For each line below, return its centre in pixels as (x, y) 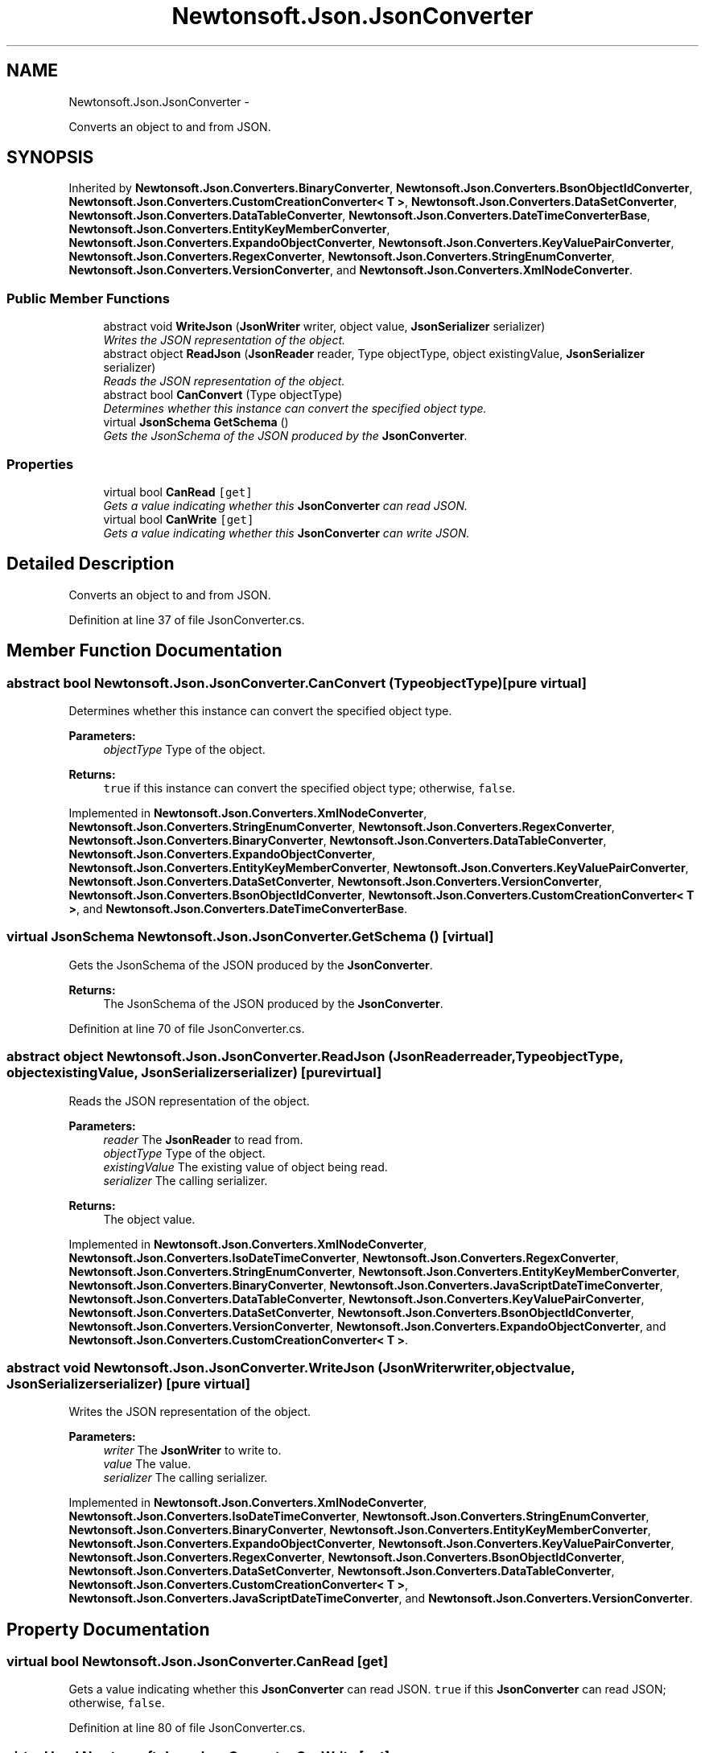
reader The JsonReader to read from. (203, 1139)
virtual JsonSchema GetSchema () (196, 422)
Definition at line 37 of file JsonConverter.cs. (187, 619)
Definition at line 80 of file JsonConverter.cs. (187, 1728)
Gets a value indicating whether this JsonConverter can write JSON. (287, 533)
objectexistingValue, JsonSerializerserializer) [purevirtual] (194, 1073)
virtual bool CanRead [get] (178, 492)
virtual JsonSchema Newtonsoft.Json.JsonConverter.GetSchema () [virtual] (250, 937)
